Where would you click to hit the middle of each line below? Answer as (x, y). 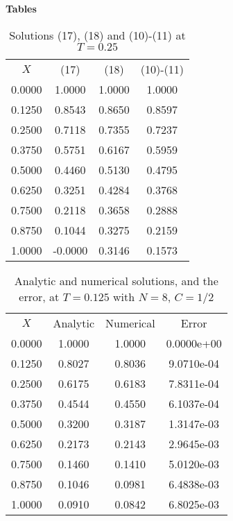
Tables (21, 8)
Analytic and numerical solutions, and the (116, 280)
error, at (39, 296)
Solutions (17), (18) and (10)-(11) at (97, 35)
